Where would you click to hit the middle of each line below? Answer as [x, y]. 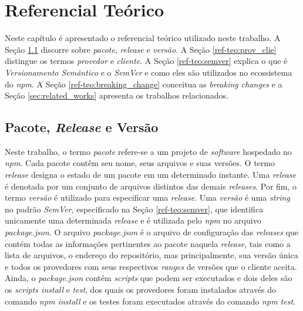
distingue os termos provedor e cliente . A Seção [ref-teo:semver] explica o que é [146, 61]
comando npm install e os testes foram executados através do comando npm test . [150, 301]
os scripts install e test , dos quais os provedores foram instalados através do [141, 290]
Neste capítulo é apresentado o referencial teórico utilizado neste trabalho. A [143, 38]
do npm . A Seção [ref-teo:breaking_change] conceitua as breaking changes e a [144, 84]
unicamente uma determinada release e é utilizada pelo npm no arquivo [133, 220]
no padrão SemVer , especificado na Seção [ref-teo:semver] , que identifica [134, 209]
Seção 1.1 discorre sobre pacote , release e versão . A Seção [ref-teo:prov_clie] [141, 49]
